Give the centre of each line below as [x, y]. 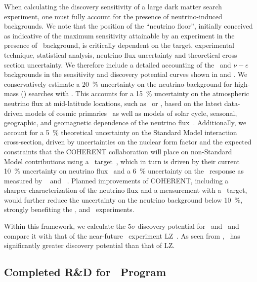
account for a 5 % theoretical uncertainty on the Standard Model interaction [121, 132]
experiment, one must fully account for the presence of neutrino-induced [113, 16]
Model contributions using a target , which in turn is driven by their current [122, 161]
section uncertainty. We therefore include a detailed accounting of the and [118, 64]
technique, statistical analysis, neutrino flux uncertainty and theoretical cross [121, 54]
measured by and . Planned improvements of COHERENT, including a [116, 180]
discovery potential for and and [188, 226]
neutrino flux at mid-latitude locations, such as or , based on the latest [113, 103]
